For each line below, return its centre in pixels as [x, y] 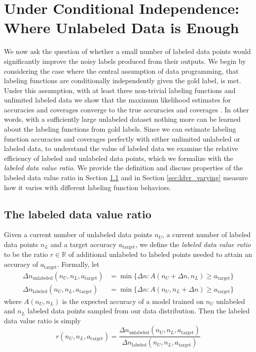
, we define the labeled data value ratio [193, 244]
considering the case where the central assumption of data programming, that [121, 71]
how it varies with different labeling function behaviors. [88, 187]
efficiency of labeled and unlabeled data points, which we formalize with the [119, 158]
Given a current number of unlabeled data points [78, 234]
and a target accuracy [83, 244]
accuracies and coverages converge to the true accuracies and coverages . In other [127, 109]
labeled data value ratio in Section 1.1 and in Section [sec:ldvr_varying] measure [126, 177]
